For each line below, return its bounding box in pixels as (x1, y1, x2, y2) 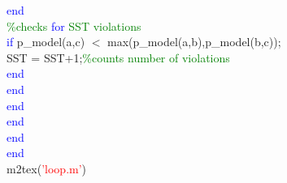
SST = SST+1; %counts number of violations (7, 49, 230, 66)
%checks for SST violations (7, 17, 141, 34)
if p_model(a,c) (7, 33, 85, 50)
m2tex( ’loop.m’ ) (7, 160, 87, 177)
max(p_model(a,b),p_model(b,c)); (107, 33, 281, 50)
